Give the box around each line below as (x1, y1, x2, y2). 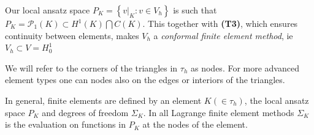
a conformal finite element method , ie (153, 29, 293, 42)
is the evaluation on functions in (5, 118, 126, 131)
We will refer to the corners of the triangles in (5, 61, 178, 74)
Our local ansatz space (5, 4, 90, 16)
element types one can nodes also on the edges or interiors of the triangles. (5, 73, 285, 86)
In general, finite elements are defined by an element (5, 93, 202, 106)
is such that (173, 4, 217, 16)
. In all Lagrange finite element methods (143, 106, 294, 119)
